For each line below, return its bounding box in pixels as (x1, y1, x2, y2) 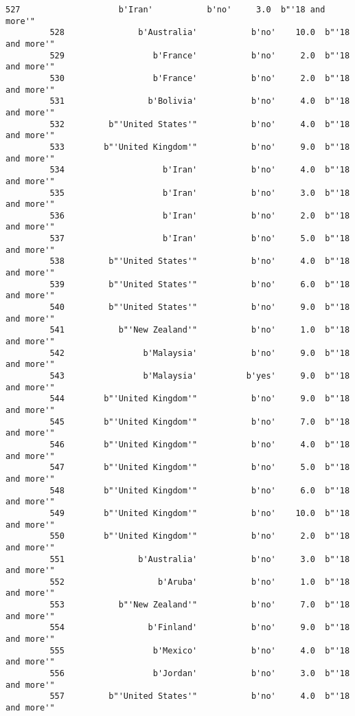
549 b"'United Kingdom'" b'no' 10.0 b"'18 (49, 508, 350, 518)
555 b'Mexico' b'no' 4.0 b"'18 (49, 645, 350, 656)
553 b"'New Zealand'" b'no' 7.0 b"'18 (49, 600, 350, 610)
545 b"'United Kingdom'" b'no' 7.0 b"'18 (49, 416, 350, 427)
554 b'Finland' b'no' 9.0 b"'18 (49, 623, 350, 633)
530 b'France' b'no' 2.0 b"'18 (49, 73, 350, 83)
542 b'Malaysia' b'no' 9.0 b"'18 (49, 348, 350, 358)
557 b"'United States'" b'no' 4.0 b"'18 (49, 691, 350, 702)
